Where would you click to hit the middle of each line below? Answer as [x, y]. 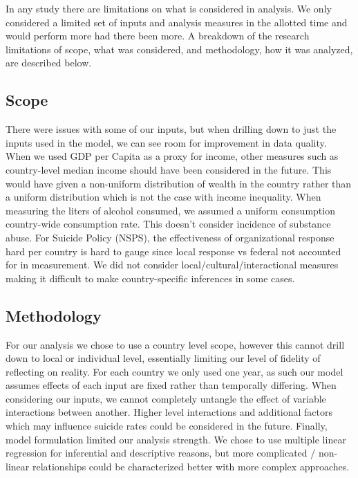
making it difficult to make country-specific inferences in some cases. [150, 278]
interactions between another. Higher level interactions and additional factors [169, 412]
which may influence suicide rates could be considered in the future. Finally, [167, 426]
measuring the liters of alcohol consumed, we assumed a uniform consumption [170, 210]
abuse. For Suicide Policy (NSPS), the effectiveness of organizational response [170, 237]
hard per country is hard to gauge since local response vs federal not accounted [173, 251]
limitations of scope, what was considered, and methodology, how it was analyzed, [179, 49]
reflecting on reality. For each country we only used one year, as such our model [175, 371]
